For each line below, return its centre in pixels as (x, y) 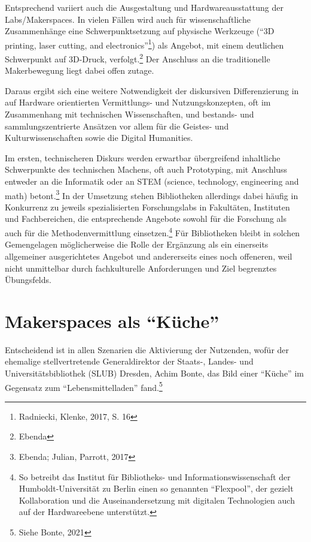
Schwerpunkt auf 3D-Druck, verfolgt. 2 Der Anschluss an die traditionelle (138, 58)
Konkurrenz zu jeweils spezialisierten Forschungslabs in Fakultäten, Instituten (147, 207)
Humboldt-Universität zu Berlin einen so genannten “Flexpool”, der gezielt (156, 488)
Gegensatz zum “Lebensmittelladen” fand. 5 (84, 386)
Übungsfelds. (28, 280)
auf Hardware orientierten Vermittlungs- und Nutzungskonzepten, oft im (138, 102)
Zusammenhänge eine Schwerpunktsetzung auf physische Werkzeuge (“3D (140, 31)
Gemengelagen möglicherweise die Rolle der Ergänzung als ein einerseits (137, 244)
